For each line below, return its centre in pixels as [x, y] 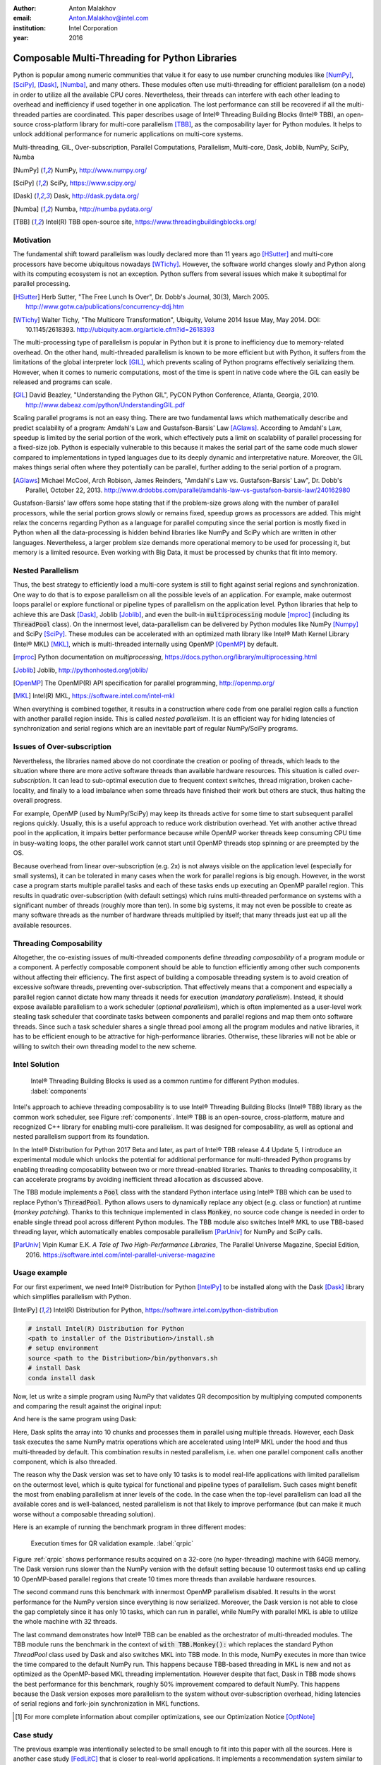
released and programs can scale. [62, 382]
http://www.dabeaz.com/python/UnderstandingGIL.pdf [105, 405]
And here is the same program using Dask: [75, 1419]
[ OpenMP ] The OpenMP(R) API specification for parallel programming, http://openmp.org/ [144, 683]
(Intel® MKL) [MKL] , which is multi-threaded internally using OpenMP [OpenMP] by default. [146, 644]
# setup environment [63, 1348]
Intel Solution [36, 1065]
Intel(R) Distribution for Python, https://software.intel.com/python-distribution [166, 1310]
